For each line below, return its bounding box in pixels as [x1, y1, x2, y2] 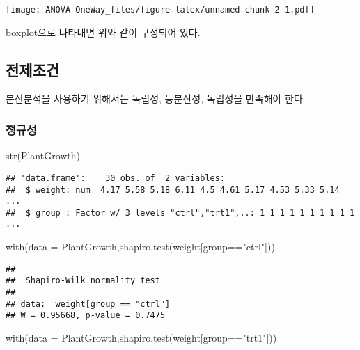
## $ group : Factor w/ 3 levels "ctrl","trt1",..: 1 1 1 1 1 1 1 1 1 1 [6, 207, 355, 218]
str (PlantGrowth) [6, 148, 81, 163]
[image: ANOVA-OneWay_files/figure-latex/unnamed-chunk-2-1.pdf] [6, 5, 315, 15]
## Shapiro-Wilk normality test [6, 276, 160, 286]
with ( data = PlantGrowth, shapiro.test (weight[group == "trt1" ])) [6, 331, 277, 345]
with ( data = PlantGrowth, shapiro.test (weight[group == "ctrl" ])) [6, 239, 275, 254]
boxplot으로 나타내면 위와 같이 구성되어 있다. [6, 24, 201, 39]
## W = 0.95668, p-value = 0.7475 [6, 310, 166, 321]
